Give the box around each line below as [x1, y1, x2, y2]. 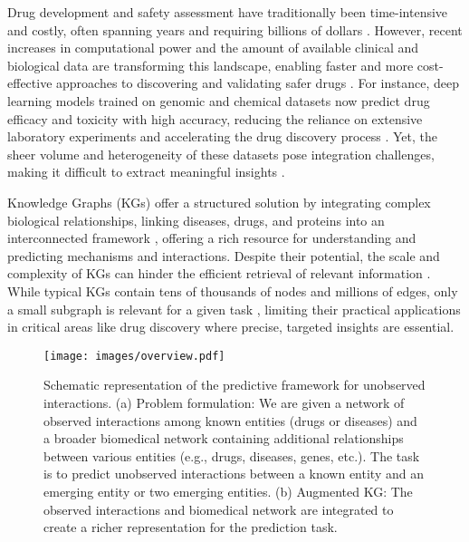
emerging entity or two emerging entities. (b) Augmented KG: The [43, 481, 413, 500]
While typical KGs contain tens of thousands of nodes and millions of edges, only [7, 281, 458, 300]
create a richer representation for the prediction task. [43, 518, 338, 537]
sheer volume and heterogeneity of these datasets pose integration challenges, [7, 144, 435, 163]
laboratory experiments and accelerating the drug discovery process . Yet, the [7, 127, 438, 146]
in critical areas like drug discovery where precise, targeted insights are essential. [7, 317, 455, 336]
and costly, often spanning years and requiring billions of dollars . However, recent [7, 20, 463, 39]
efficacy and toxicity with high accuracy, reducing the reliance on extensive [7, 109, 423, 128]
